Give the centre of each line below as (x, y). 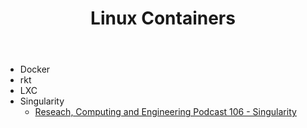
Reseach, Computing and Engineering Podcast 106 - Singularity (165, 112)
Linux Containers (163, 18)
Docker (35, 69)
